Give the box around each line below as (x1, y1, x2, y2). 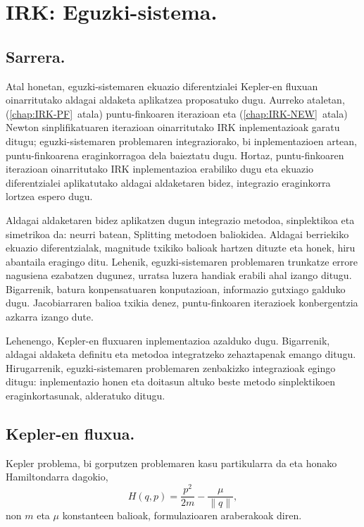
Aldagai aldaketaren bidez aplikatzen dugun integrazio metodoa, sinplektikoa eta (6, 212, 355, 227)
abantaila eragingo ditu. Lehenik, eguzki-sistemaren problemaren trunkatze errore (6, 254, 358, 268)
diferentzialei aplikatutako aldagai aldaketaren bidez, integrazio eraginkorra (6, 175, 331, 190)
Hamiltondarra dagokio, (6, 469, 108, 484)
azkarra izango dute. (6, 309, 94, 324)
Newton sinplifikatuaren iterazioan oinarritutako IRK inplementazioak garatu (6, 120, 340, 135)
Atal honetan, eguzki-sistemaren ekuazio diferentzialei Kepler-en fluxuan (6, 78, 318, 93)
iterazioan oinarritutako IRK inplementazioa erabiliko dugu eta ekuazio (6, 161, 314, 176)
